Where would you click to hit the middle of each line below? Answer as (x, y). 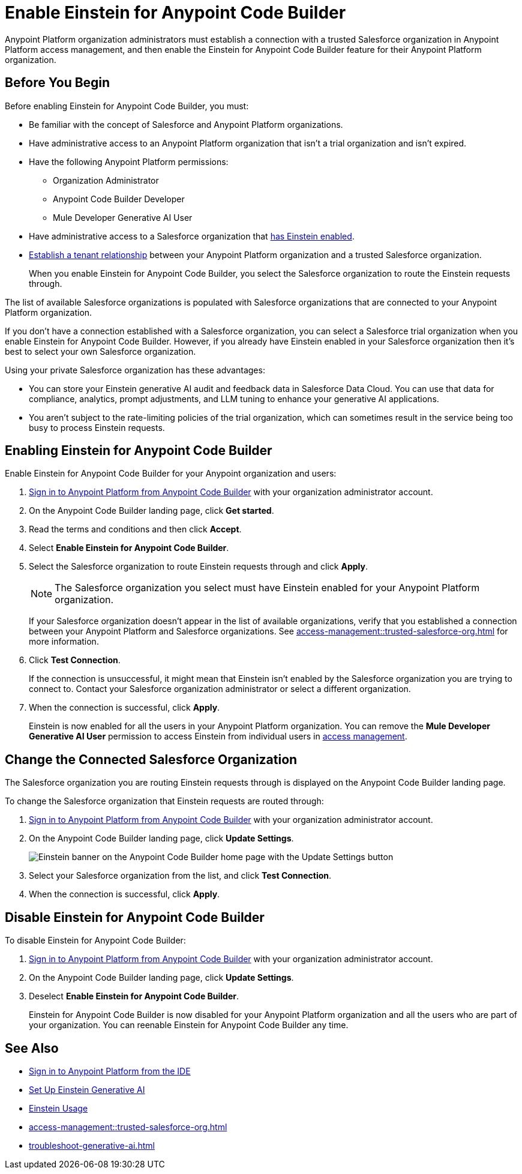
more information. (64, 642)
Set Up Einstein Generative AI (87, 1089)
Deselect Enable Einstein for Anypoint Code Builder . (134, 996)
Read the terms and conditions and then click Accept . (135, 529)
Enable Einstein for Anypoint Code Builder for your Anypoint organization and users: (171, 474)
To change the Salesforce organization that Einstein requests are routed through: (164, 801)
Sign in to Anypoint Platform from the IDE (110, 1071)
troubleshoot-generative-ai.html (92, 1145)
